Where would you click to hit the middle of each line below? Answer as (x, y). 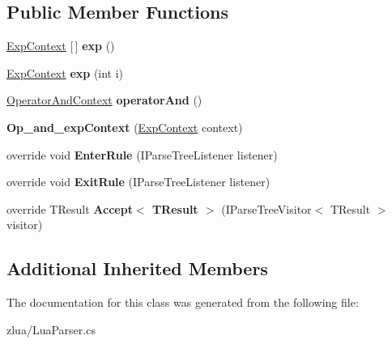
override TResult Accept (70, 208)
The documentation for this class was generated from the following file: (183, 302)
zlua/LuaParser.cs (51, 329)
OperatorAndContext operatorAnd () (104, 100)
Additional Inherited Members (137, 268)
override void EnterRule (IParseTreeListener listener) (142, 154)
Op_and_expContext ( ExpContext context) (125, 127)
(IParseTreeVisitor (266, 208)
